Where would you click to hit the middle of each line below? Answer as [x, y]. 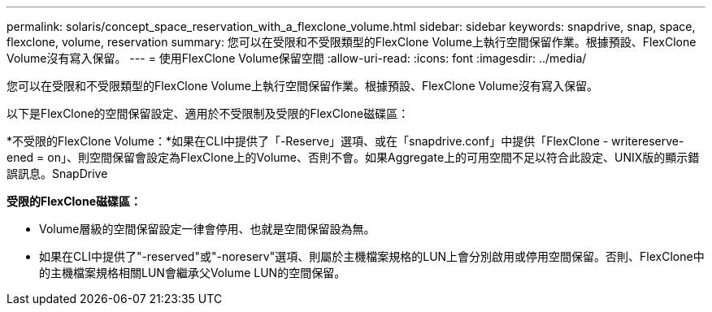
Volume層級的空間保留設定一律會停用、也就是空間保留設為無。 [207, 229]
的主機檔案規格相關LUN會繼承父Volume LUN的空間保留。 [193, 273]
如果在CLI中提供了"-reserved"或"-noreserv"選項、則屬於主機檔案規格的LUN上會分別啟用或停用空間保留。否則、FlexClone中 [372, 256]
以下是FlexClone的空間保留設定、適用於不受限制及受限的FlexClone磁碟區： [208, 113]
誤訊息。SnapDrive [57, 173]
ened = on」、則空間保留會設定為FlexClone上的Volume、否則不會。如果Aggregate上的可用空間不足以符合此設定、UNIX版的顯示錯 [353, 157]
